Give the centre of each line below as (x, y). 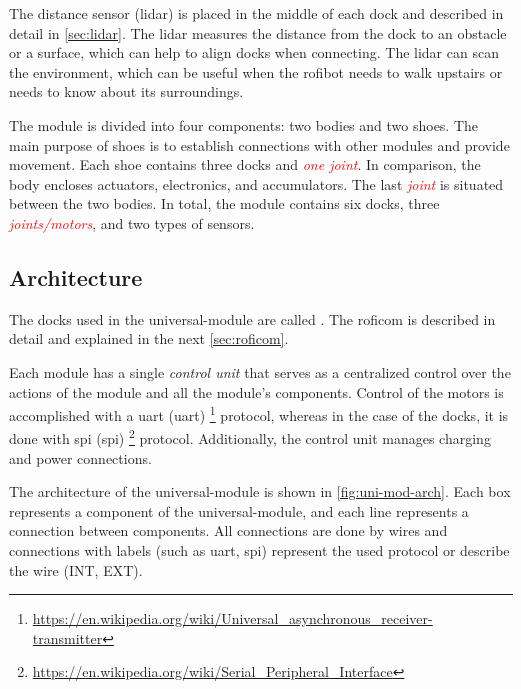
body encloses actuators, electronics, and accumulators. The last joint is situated (256, 183)
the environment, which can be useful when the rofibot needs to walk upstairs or (256, 71)
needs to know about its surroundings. (126, 91)
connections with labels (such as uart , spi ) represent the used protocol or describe (259, 549)
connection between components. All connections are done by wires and (228, 530)
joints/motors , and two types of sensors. (132, 222)
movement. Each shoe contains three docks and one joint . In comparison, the (245, 164)
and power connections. (80, 457)
